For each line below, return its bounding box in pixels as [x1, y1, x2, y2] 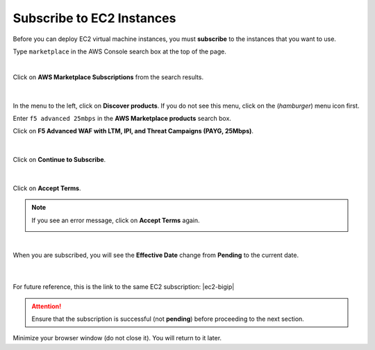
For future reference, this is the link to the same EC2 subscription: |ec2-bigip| [12, 283, 235, 291]
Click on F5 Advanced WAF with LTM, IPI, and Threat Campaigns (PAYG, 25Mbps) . [12, 127, 253, 135]
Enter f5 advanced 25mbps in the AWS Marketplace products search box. [12, 114, 232, 122]
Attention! [31, 302, 62, 310]
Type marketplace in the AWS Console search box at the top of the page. [12, 47, 227, 56]
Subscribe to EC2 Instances [12, 10, 176, 26]
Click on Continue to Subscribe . [12, 156, 106, 164]
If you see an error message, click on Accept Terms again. [31, 216, 201, 224]
